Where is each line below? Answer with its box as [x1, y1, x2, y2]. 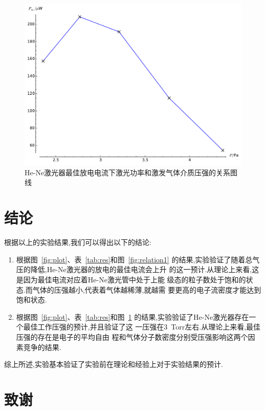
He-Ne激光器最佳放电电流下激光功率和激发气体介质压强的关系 [25, 167, 231, 177]
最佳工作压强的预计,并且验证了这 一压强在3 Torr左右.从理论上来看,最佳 [23, 321, 261, 332]
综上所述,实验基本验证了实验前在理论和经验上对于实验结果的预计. [4, 359, 223, 369]
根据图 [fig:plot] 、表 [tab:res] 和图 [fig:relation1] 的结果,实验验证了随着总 [16, 254, 253, 264]
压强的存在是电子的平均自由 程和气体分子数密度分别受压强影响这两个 [16, 331, 248, 342]
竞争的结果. [23, 341, 61, 352]
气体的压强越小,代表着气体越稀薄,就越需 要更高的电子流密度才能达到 [32, 284, 261, 295]
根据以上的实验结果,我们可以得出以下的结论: [4, 237, 151, 248]
